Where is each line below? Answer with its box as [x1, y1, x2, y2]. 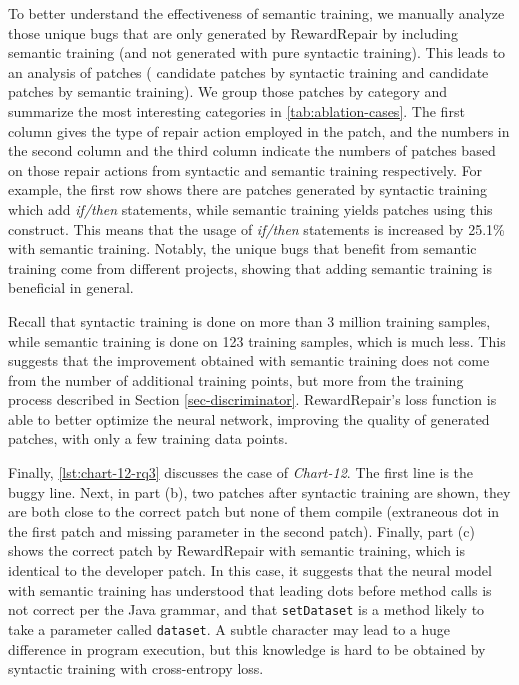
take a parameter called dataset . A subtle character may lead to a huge [8, 618, 450, 639]
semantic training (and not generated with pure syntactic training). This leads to [8, 42, 506, 63]
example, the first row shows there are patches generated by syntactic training [8, 179, 487, 200]
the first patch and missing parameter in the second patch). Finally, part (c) [8, 520, 475, 541]
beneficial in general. [8, 277, 134, 298]
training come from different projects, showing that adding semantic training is [8, 257, 492, 278]
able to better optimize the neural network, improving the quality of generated [8, 408, 490, 429]
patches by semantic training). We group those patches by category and [8, 81, 448, 102]
